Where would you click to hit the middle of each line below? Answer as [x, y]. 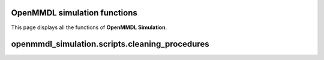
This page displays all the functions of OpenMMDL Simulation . [89, 27]
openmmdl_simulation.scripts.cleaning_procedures [110, 44]
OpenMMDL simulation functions [74, 13]
